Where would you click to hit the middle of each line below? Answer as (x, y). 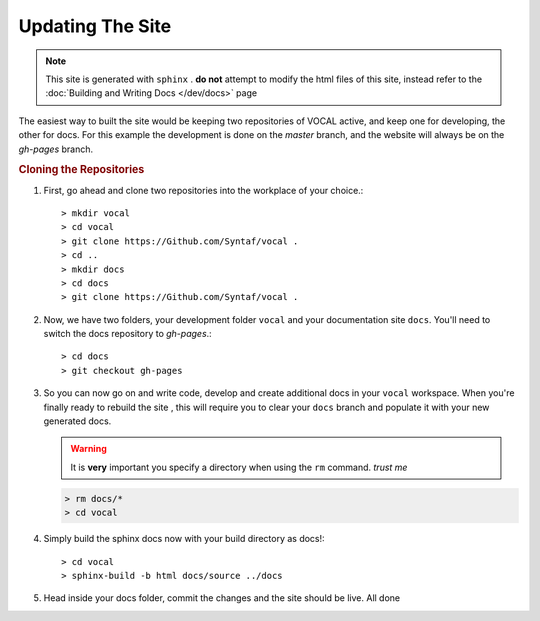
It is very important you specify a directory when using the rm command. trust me (239, 467)
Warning (88, 449)
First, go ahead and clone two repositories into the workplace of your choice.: (203, 190)
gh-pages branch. (56, 149)
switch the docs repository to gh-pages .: (127, 334)
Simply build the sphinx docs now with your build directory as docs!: (184, 539)
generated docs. (77, 421)
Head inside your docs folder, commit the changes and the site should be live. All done (222, 598)
